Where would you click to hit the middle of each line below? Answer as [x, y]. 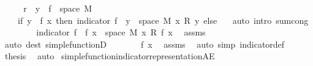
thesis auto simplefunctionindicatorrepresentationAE [110, 56]
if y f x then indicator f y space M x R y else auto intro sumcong [163, 20]
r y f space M [58, 8]
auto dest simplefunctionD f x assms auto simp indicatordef [145, 44]
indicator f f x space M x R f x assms [121, 32]
